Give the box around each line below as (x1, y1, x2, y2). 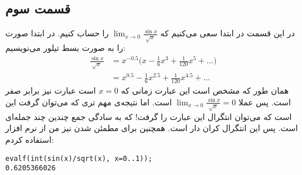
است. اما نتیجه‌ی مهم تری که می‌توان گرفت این (5, 95, 172, 108)
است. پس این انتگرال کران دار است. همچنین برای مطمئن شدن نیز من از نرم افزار (5, 122, 298, 134)
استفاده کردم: (5, 133, 54, 145)
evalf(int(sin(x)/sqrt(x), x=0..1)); (5, 154, 152, 163)
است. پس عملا (238, 95, 291, 108)
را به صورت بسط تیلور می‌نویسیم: (5, 42, 125, 54)
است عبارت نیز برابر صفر (5, 84, 96, 97)
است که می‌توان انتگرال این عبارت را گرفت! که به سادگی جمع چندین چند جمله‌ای (5, 110, 292, 122)
